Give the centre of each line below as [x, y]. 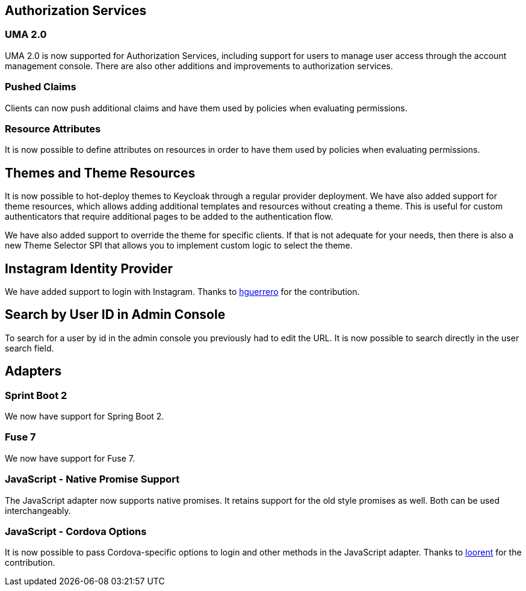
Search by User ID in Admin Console [115, 315]
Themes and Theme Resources [100, 173]
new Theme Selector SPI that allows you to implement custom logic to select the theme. [179, 246]
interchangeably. [38, 510]
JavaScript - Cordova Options [76, 531]
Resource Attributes [53, 128]
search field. [29, 348]
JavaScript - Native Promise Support [92, 479]
